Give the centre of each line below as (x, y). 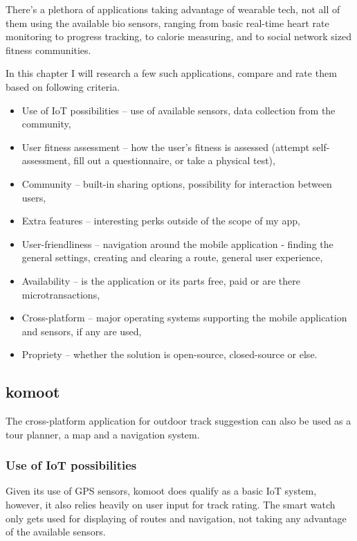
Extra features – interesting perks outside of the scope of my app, (161, 221)
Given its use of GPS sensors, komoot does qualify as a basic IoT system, (161, 491)
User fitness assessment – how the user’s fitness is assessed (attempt (166, 147)
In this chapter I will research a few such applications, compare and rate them (171, 73)
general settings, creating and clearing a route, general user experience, (172, 257)
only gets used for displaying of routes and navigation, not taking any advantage (176, 518)
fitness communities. (48, 50)
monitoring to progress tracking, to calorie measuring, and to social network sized (178, 36)
